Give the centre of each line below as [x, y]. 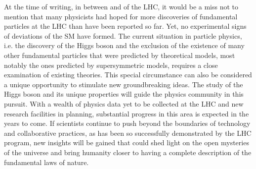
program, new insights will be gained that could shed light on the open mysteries [127, 142]
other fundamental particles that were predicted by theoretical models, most [120, 55]
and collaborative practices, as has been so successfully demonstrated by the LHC [128, 133]
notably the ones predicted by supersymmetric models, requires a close [111, 65]
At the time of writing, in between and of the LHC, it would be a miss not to [121, 6]
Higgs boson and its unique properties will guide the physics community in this [124, 94]
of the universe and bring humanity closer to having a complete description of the [128, 152]
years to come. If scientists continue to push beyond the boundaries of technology [127, 123]
